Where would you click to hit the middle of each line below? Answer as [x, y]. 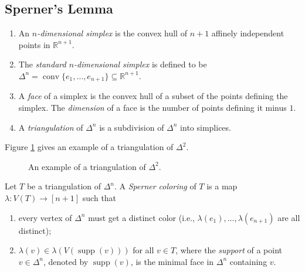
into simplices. [206, 127]
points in [34, 44]
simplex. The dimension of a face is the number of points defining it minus [152, 108]
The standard [42, 64]
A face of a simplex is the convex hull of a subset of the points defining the [153, 96]
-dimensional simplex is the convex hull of [112, 33]
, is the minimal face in [172, 261]
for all [143, 250]
